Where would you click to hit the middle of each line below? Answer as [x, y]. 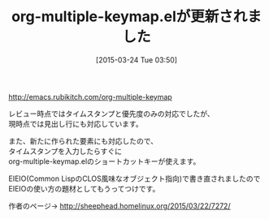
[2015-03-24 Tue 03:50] [137, 60]
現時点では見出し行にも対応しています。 [76, 123]
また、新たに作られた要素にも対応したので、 [83, 141]
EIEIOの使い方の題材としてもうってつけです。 [84, 188]
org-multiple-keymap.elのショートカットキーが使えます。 [104, 161]
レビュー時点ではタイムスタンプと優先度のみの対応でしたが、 [112, 114]
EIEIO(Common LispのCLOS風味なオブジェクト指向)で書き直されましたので [134, 178]
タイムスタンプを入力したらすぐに [65, 151]
